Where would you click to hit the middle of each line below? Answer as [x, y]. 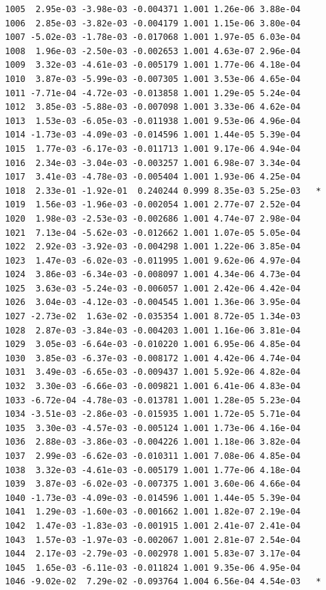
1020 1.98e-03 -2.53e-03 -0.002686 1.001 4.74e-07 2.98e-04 [153, 218]
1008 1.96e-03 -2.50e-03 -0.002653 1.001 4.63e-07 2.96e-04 [153, 51]
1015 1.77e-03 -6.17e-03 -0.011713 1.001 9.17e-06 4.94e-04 [153, 149]
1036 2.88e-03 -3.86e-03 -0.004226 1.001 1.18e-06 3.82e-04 [153, 442]
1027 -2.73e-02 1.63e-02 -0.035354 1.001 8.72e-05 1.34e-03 [153, 317]
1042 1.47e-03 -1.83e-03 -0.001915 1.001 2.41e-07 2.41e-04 [153, 526]
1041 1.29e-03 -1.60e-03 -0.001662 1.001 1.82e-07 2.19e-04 [153, 512]
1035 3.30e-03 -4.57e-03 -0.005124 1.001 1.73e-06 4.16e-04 [153, 428]
